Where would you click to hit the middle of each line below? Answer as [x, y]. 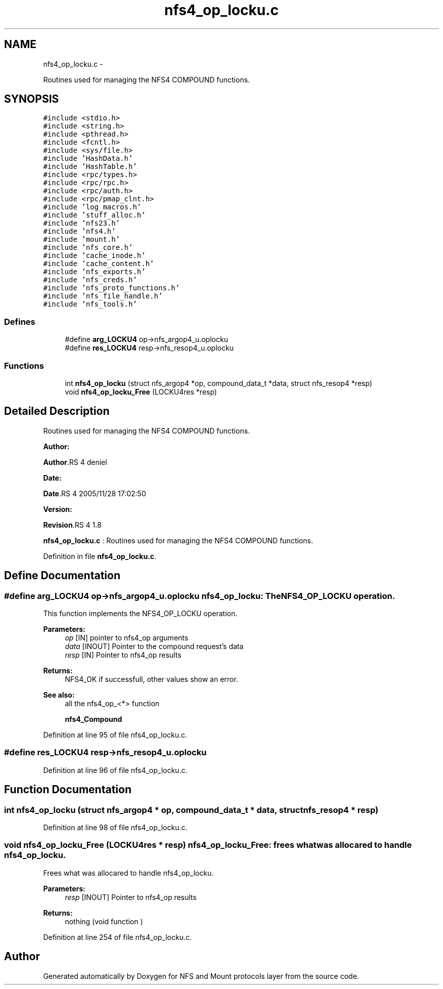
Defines [20, 321]
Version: [58, 509]
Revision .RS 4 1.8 [72, 525]
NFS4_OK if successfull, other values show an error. [151, 679]
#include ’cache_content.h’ [99, 264]
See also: [59, 695]
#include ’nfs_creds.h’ [90, 280]
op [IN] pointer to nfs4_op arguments [127, 638]
